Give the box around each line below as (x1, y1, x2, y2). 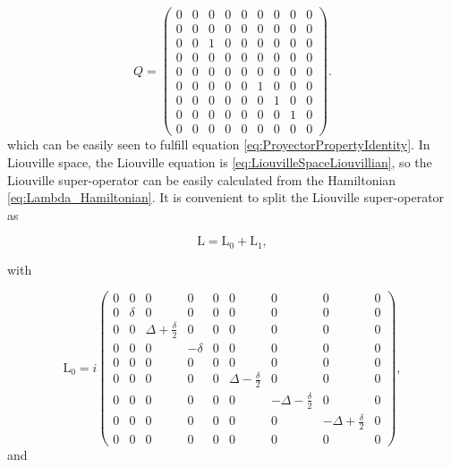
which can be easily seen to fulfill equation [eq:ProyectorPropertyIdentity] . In (7, 135, 430, 154)
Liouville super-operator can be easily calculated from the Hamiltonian (7, 170, 396, 189)
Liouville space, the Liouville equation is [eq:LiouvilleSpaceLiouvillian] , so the (7, 152, 432, 171)
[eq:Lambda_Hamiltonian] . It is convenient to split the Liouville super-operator (7, 188, 445, 207)
